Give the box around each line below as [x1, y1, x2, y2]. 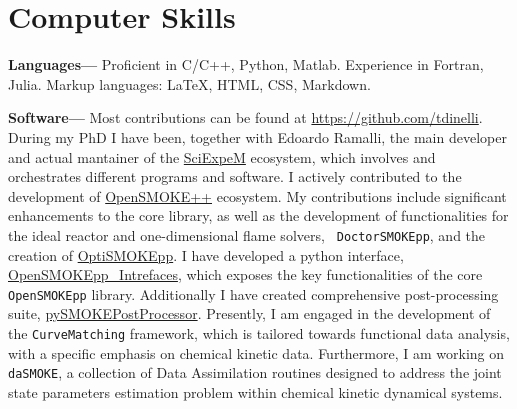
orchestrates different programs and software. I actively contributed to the [8, 166, 462, 187]
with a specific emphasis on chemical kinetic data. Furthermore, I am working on [8, 342, 505, 363]
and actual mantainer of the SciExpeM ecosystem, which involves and [8, 146, 436, 167]
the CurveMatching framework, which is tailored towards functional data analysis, [8, 322, 510, 343]
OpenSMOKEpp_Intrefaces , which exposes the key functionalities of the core [8, 264, 483, 285]
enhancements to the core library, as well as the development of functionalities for [8, 205, 509, 226]
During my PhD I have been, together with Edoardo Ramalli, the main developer [8, 126, 507, 147]
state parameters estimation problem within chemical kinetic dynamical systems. [8, 381, 503, 402]
